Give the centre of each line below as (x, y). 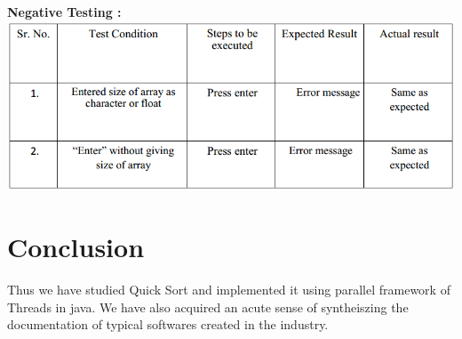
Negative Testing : (64, 12)
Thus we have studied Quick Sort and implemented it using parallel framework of (229, 290)
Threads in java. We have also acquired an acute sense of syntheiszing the (208, 307)
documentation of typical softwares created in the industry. (168, 324)
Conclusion (76, 247)
